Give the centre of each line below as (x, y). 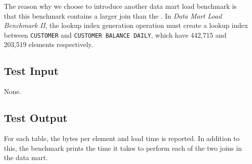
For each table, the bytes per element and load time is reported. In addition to (122, 138)
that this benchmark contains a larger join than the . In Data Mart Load (113, 15)
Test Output (36, 118)
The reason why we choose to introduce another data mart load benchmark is (120, 6)
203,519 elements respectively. (49, 44)
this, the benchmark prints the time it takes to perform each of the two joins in (123, 148)
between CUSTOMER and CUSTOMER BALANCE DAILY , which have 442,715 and (115, 35)
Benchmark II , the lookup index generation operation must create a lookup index (126, 25)
